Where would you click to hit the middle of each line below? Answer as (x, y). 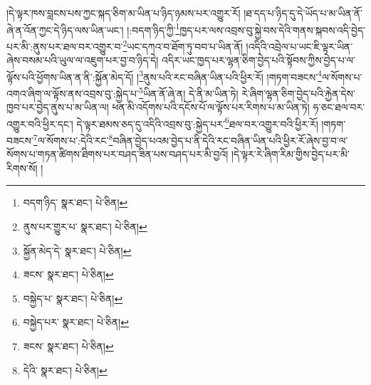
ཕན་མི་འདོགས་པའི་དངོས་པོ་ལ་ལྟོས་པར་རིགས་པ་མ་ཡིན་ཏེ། (211, 107)
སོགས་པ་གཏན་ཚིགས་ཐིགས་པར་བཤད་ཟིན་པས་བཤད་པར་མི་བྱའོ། (117, 154)
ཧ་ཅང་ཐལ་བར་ (339, 107)
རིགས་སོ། (22, 168)
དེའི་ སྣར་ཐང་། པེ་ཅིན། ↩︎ (65, 370)
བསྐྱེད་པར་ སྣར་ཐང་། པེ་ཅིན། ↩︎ (76, 322)
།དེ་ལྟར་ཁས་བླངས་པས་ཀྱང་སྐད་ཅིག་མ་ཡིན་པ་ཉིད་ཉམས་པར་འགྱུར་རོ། (124, 13)
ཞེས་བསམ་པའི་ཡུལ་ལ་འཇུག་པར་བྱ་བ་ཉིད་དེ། (83, 60)
